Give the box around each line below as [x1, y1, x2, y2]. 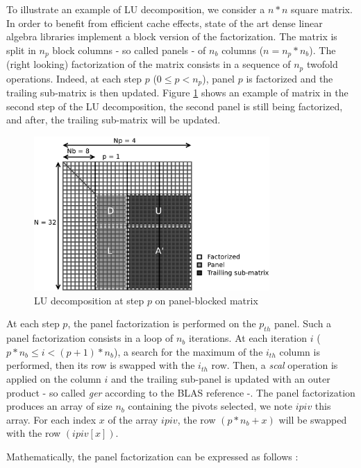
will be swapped [278, 412, 347, 426]
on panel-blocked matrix [155, 293, 258, 307]
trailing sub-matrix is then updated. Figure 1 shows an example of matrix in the [6, 85, 349, 100]
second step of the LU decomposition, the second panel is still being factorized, [6, 98, 343, 113]
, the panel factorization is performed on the [67, 316, 256, 331]
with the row [6, 426, 61, 440]
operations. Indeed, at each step [6, 71, 142, 85]
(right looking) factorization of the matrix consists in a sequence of [6, 57, 291, 71]
